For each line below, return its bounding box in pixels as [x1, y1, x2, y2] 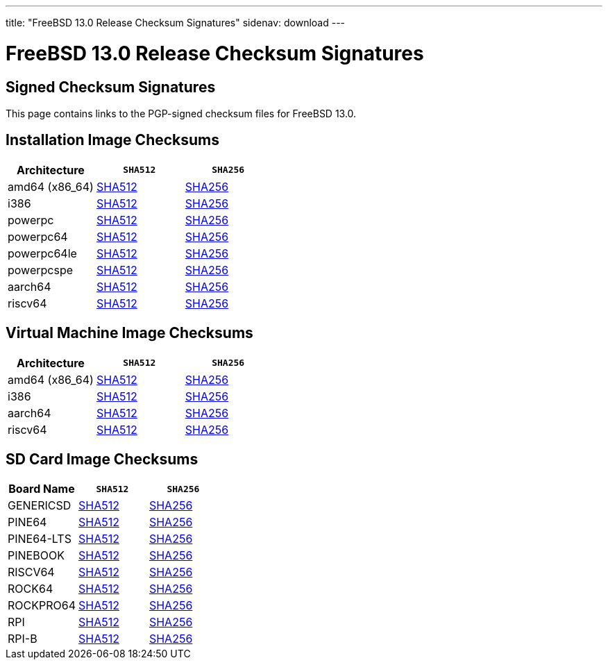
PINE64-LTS [8, 532, 71, 546]
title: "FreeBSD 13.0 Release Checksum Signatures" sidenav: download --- [6, 17, 346, 28]
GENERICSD [8, 498, 71, 513]
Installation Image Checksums [6, 131, 220, 149]
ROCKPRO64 [8, 598, 76, 613]
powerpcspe [8, 262, 74, 277]
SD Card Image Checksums [6, 451, 199, 469]
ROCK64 [8, 582, 53, 596]
